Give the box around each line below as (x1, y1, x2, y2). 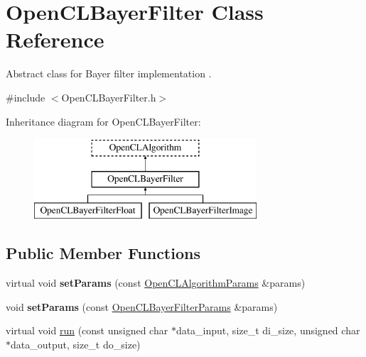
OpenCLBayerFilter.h (61, 89, 156, 104)
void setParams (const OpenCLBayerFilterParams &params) (6, 299, 278, 314)
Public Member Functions (6, 242, 200, 264)
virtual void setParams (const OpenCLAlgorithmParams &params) (6, 275, 306, 290)
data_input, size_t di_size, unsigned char (176, 323, 360, 338)
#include (6, 89, 45, 104)
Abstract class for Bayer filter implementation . (6, 66, 212, 81)
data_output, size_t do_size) (11, 337, 141, 352)
